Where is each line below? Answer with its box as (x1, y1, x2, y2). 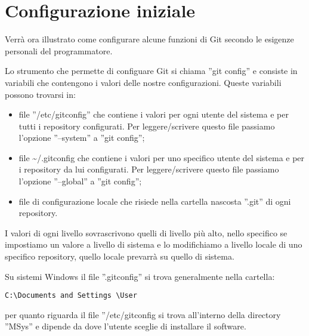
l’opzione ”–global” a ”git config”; (18, 175, 142, 187)
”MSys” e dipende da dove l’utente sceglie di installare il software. (5, 320, 246, 332)
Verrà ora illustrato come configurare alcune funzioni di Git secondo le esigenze (5, 33, 294, 45)
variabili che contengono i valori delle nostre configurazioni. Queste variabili (5, 76, 282, 88)
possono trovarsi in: (5, 88, 76, 100)
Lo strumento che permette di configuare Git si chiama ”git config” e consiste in (5, 64, 298, 77)
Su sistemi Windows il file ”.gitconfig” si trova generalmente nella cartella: (5, 270, 275, 282)
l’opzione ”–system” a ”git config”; (18, 131, 145, 144)
